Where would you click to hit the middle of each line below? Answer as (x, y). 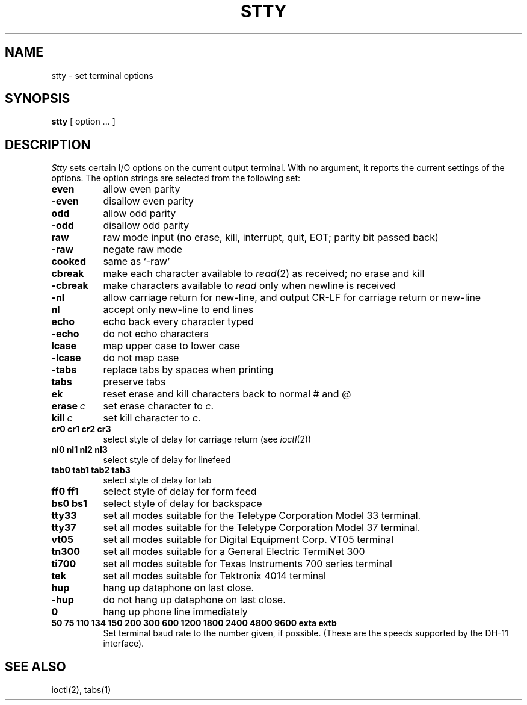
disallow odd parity (146, 225)
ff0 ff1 (65, 492)
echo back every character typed (178, 322)
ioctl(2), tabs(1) (81, 690)
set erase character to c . (159, 406)
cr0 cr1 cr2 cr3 (81, 429)
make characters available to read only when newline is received (249, 286)
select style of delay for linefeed (167, 460)
